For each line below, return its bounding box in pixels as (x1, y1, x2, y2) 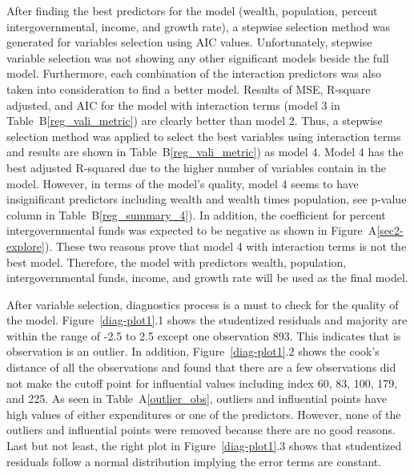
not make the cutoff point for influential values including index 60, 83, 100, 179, (6, 374, 398, 391)
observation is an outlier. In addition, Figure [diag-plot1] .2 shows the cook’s (6, 343, 380, 360)
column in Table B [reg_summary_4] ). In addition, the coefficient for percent (6, 206, 386, 223)
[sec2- (376, 222, 404, 239)
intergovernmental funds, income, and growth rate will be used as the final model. (6, 269, 408, 286)
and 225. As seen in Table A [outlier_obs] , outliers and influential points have (6, 390, 387, 407)
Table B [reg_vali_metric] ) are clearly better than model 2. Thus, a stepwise (6, 112, 383, 129)
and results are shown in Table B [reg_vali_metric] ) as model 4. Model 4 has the (6, 143, 404, 160)
